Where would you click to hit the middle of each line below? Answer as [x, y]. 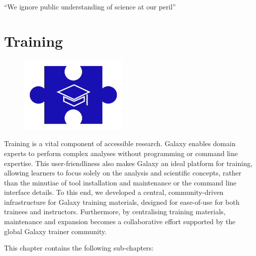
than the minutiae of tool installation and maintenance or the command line [120, 182]
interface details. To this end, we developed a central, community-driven [114, 192]
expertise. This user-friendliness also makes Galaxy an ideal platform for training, [128, 163]
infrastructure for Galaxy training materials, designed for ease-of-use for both [122, 202]
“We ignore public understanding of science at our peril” [90, 6]
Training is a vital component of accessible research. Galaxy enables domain [120, 143]
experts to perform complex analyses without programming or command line [121, 153]
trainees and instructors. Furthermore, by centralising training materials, [115, 212]
